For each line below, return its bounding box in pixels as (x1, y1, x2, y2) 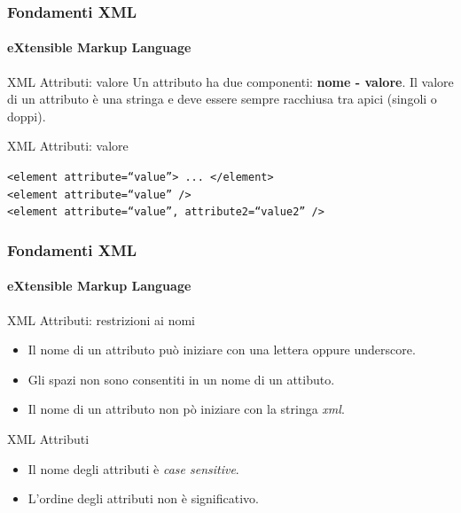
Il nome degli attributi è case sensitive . (27, 459, 239, 478)
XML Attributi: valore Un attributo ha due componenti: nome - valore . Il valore (7, 72, 454, 90)
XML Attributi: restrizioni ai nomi (7, 310, 195, 329)
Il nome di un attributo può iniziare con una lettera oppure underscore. (27, 340, 416, 359)
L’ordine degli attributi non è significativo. (27, 489, 259, 508)
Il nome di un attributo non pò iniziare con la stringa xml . (27, 400, 345, 418)
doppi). (7, 106, 46, 125)
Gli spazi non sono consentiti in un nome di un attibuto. (27, 369, 335, 388)
